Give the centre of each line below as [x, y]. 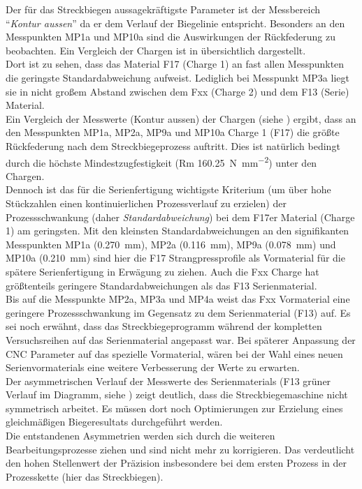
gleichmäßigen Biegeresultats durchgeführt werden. [114, 422]
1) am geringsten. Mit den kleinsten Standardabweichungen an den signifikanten [178, 231]
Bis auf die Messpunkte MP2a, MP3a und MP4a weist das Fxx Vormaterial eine [178, 299]
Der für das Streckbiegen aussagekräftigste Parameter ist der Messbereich [163, 9]
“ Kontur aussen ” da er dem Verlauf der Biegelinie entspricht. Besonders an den [175, 23]
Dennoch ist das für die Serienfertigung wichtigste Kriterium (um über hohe [168, 189]
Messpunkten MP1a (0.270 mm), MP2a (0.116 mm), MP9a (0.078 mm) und [171, 244]
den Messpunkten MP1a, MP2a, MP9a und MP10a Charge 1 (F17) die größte [173, 132]
